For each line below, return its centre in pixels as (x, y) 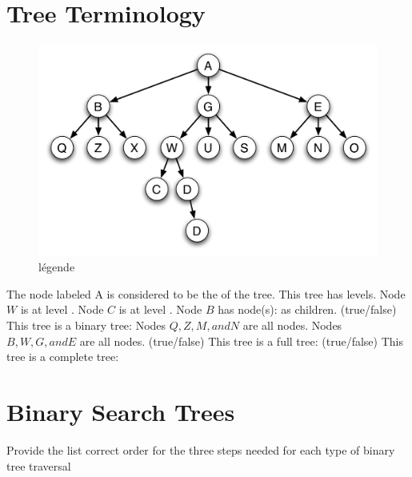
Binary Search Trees (121, 412)
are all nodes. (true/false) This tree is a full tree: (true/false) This (241, 341)
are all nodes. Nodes (292, 325)
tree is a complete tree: (63, 357)
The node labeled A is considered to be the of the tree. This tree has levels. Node (206, 293)
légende (57, 267)
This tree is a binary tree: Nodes (86, 325)
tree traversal (39, 465)
